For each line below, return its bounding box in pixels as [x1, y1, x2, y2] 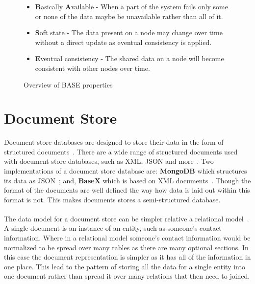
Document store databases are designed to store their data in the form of [4, 137, 224, 147]
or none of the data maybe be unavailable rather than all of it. [35, 11, 223, 21]
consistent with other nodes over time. [35, 63, 150, 73]
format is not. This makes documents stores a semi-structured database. [4, 194, 221, 204]
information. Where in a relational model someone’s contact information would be [4, 233, 251, 243]
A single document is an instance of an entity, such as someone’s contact [4, 223, 222, 233]
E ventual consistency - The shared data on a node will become [35, 53, 224, 64]
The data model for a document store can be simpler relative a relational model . [4, 213, 249, 223]
